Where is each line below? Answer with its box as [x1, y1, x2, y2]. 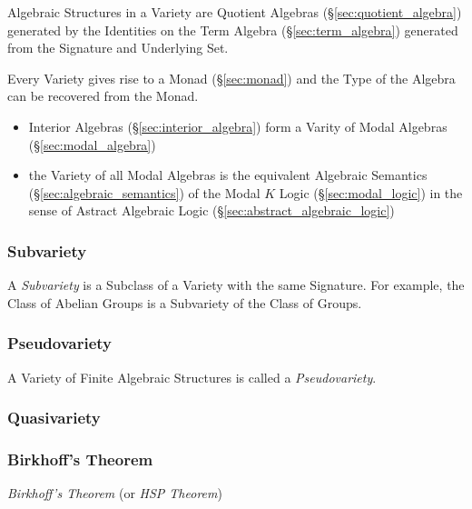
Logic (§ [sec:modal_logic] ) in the [279, 183, 463, 202]
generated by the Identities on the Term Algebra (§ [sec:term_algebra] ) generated [7, 20, 458, 39]
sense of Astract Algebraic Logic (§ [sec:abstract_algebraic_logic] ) [28, 201, 395, 220]
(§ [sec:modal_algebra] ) [28, 135, 156, 154]
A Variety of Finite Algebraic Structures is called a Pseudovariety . [7, 367, 377, 386]
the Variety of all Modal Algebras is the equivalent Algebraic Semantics [28, 165, 428, 185]
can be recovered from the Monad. [7, 86, 199, 105]
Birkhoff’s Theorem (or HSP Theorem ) [7, 484, 222, 503]
